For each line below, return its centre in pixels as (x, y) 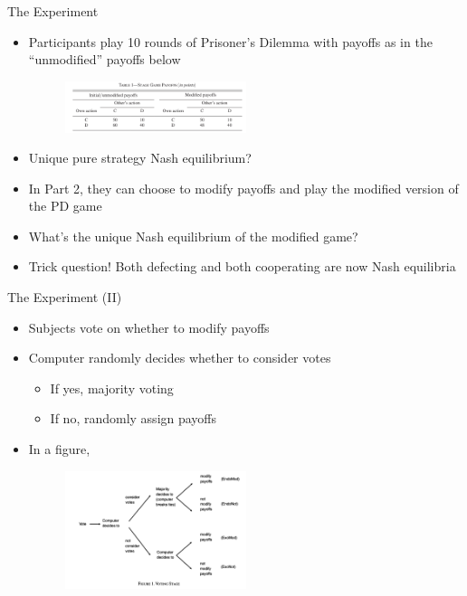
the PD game (65, 206)
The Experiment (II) (65, 297)
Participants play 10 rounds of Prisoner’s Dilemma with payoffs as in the (230, 41)
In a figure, (59, 449)
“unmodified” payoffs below (105, 59)
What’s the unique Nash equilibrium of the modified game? (193, 236)
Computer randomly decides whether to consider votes (180, 358)
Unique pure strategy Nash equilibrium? (140, 158)
